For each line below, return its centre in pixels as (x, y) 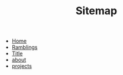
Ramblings (25, 47)
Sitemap (96, 11)
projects (22, 66)
